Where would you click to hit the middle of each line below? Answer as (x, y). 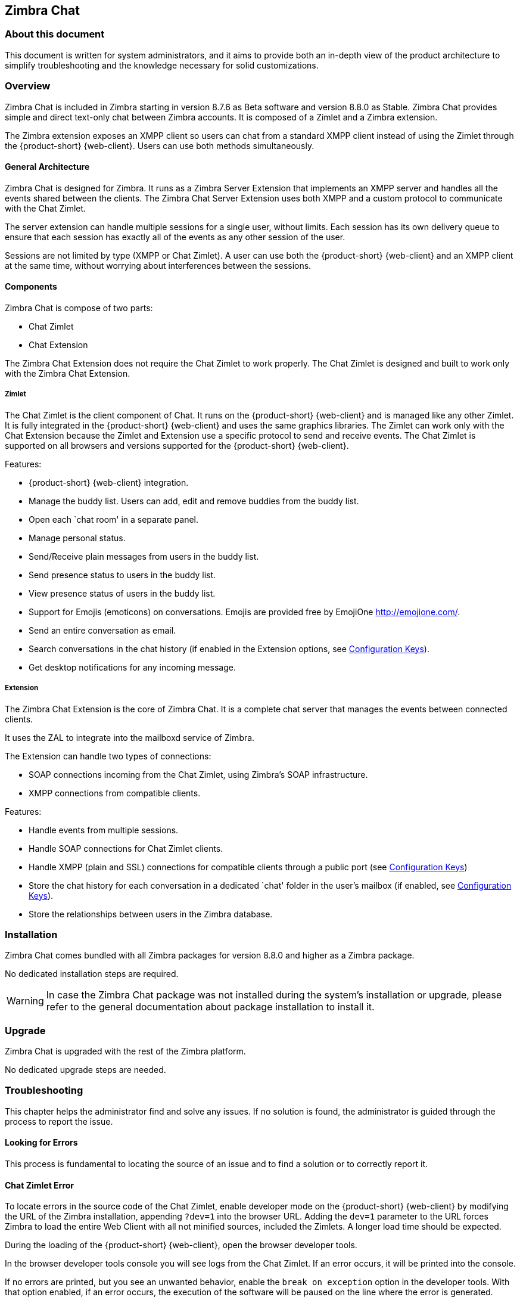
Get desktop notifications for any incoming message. (132, 667)
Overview (28, 86)
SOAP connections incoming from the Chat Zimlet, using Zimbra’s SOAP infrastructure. (198, 774)
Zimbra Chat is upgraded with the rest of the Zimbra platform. (125, 1051)
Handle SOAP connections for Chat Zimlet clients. (126, 848)
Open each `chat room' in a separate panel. (114, 519)
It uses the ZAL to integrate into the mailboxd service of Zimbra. (130, 737)
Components (31, 287)
